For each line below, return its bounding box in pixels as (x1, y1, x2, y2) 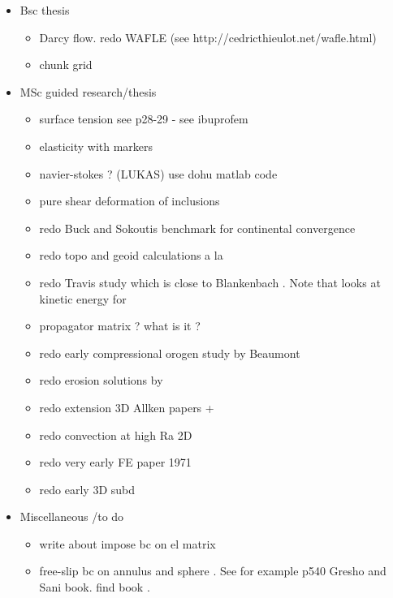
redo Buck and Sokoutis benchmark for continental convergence (39, 219, 356, 236)
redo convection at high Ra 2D (39, 426, 192, 443)
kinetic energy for (39, 290, 127, 307)
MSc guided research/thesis (19, 83, 157, 100)
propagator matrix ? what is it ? (39, 317, 201, 334)
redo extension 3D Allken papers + (39, 398, 214, 415)
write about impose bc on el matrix (39, 535, 216, 552)
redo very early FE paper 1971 (39, 454, 192, 471)
